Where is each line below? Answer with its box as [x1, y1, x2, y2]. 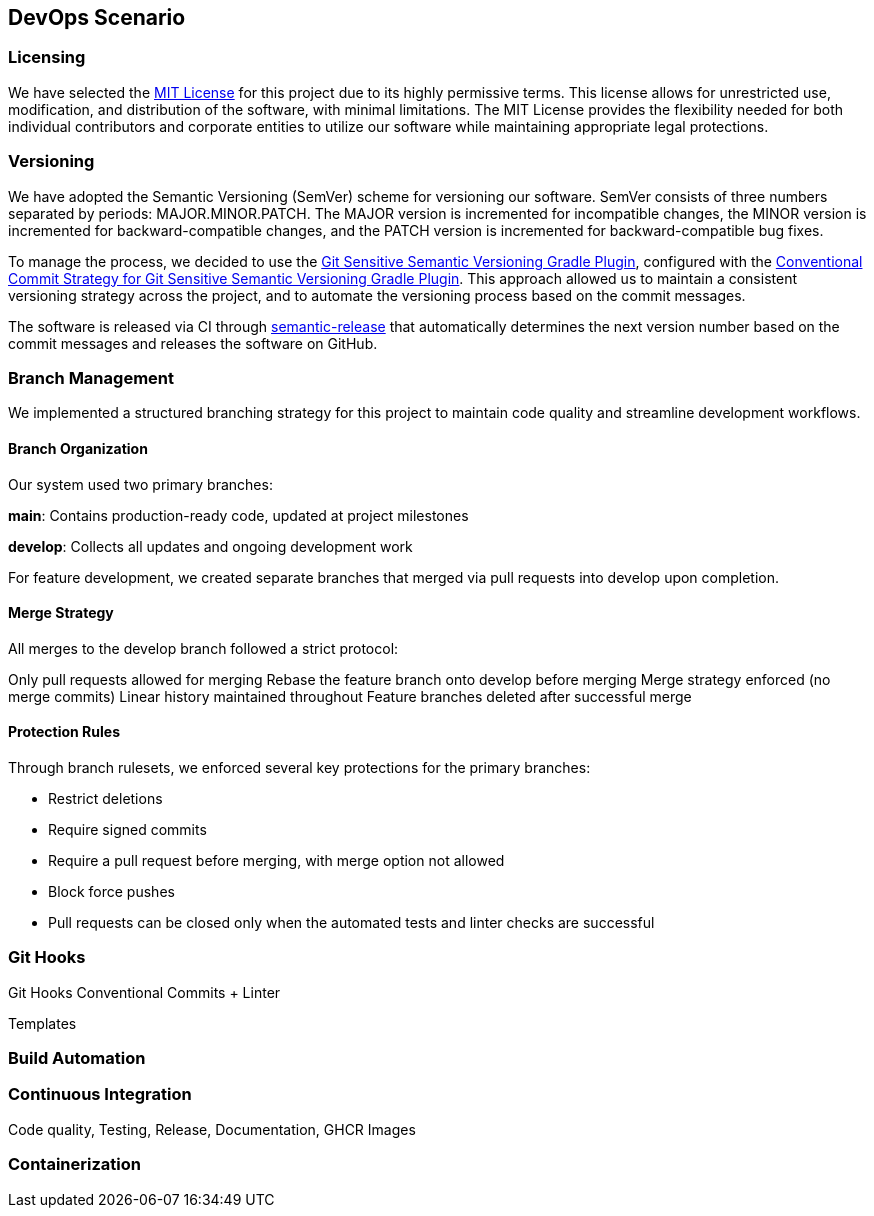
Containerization [8, 1154, 141, 1175]
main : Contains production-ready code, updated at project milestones [8, 506, 469, 524]
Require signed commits [48, 820, 207, 838]
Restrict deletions [48, 789, 163, 807]
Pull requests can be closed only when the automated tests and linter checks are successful [48, 913, 655, 931]
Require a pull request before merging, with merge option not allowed [48, 851, 505, 869]
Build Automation [8, 1048, 146, 1069]
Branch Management [8, 367, 174, 388]
